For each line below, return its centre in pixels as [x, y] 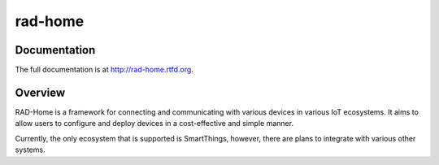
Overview [40, 92]
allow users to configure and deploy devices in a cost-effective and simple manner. [154, 124]
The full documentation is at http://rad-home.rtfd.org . [104, 70]
